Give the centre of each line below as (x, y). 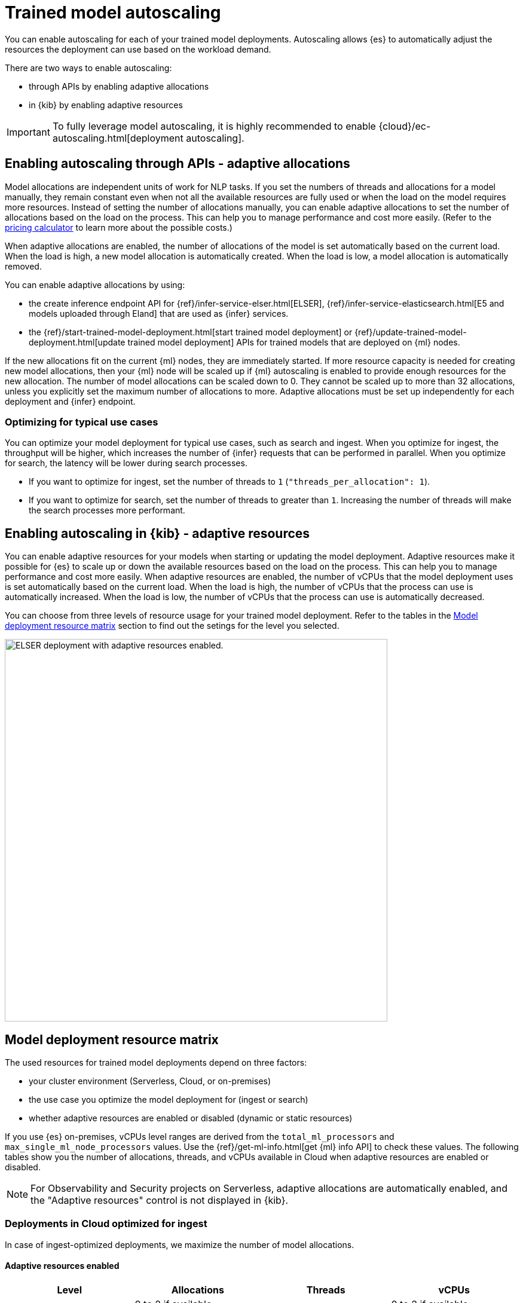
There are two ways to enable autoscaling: (88, 68)
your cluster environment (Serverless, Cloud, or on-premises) (150, 1081)
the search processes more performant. (107, 510)
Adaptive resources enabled (62, 1266)
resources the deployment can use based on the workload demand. (138, 49)
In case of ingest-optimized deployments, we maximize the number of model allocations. (180, 1244)
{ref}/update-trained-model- (411, 332)
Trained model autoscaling (113, 13)
